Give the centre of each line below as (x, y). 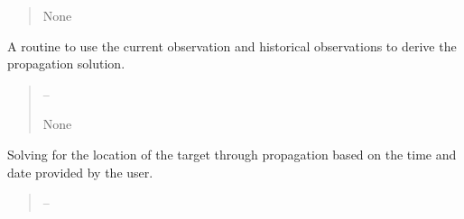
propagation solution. (66, 64)
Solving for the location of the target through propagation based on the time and (232, 154)
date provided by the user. (80, 172)
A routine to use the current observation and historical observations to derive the (232, 46)
